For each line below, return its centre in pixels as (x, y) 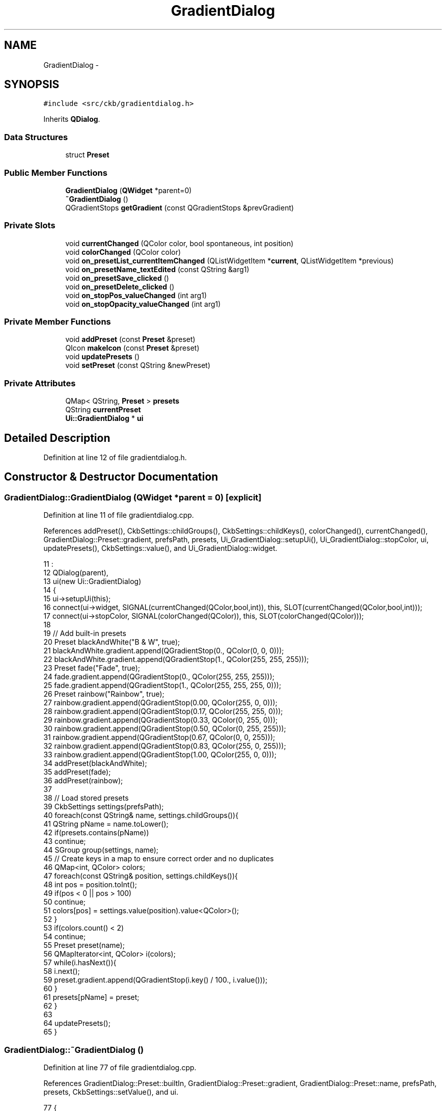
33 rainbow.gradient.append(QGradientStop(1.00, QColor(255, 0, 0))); (160, 755)
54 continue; (65, 937)
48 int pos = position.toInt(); (90, 885)
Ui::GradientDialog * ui (104, 418)
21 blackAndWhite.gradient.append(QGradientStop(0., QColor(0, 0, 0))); (164, 651)
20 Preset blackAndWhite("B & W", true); (112, 642)
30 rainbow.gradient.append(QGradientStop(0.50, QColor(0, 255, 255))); (165, 729)
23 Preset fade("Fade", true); (92, 668)
